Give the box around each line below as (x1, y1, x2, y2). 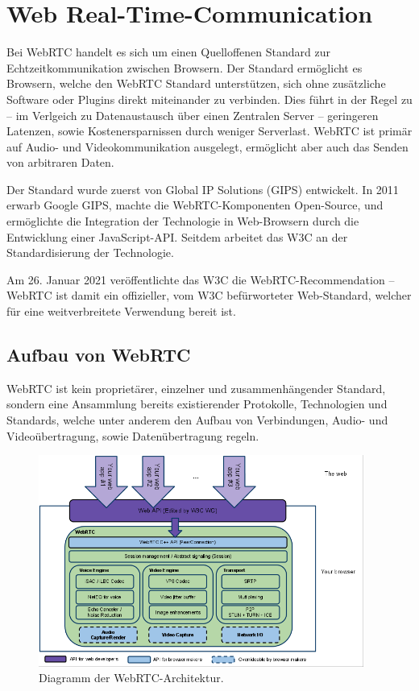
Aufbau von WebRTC (6, 342, 191, 367)
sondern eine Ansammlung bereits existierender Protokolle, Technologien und (6, 395, 388, 412)
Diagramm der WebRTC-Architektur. (39, 669, 224, 686)
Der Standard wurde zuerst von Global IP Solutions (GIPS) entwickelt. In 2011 (6, 180, 399, 197)
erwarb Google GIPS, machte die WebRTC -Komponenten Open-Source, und (6, 197, 384, 213)
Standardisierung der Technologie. (6, 244, 174, 261)
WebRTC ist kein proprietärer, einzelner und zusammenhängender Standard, (6, 379, 386, 396)
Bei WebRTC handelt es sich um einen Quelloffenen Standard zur (6, 43, 330, 60)
